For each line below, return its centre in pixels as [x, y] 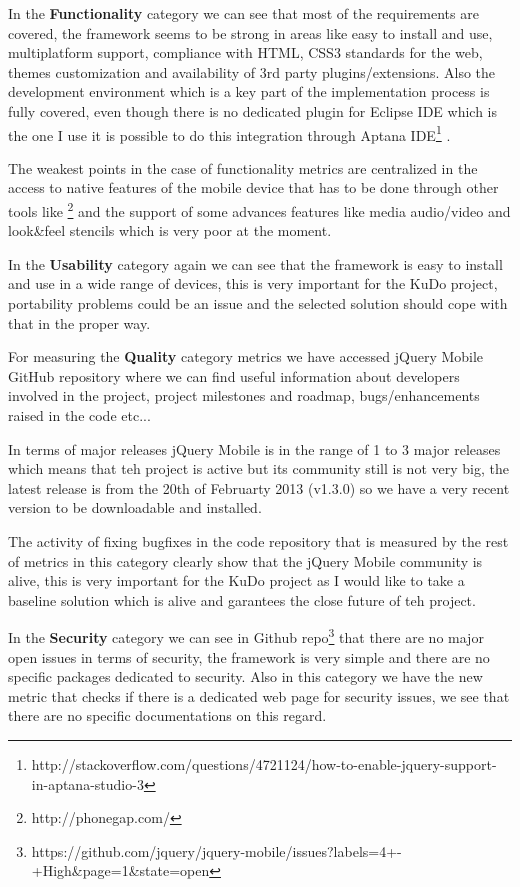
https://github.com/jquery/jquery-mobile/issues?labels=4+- [216, 850]
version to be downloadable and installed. [135, 507]
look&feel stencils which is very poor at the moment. [170, 230]
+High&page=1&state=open [120, 870]
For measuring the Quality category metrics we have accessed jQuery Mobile [246, 356]
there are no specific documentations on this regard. [167, 715]
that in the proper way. [79, 322]
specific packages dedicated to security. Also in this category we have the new [245, 676]
